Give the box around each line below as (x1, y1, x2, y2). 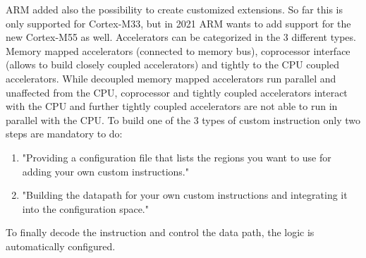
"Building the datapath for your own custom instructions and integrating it (22, 188, 348, 202)
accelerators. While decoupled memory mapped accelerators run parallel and (6, 70, 336, 85)
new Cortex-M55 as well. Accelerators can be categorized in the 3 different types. (6, 30, 356, 44)
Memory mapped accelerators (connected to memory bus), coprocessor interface (6, 43, 350, 58)
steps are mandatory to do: (6, 126, 123, 141)
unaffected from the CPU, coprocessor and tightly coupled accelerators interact (6, 85, 348, 99)
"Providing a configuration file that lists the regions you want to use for (22, 149, 331, 164)
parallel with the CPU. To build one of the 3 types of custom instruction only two (6, 112, 360, 127)
